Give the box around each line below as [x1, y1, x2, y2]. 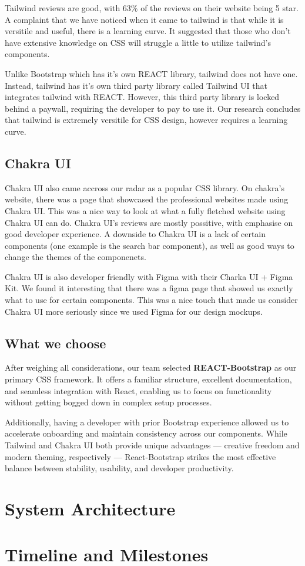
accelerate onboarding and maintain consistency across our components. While [5, 427, 287, 440]
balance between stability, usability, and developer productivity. [5, 462, 234, 474]
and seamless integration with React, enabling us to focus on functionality [5, 384, 272, 397]
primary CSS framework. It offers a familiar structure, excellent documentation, [5, 373, 292, 385]
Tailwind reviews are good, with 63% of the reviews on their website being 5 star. [5, 2, 299, 14]
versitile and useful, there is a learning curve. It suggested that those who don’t [5, 25, 291, 37]
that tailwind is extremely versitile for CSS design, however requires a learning [5, 114, 288, 126]
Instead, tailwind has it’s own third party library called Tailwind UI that [5, 79, 267, 91]
